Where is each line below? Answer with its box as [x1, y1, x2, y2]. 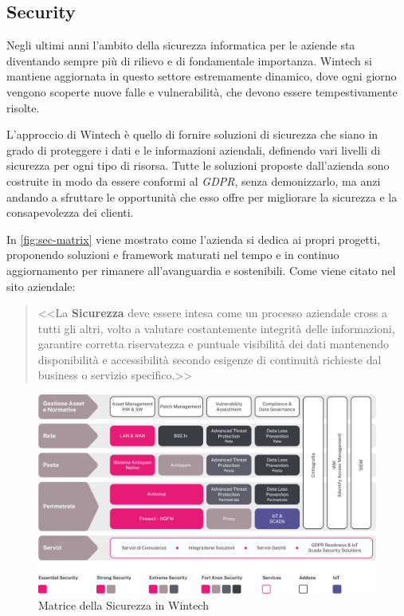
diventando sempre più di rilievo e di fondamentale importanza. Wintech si [6, 52, 372, 69]
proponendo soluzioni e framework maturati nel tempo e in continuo [6, 246, 339, 263]
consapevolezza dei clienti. [6, 204, 134, 221]
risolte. [6, 99, 40, 116]
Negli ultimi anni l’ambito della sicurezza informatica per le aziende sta [6, 37, 355, 53]
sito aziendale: [6, 277, 76, 294]
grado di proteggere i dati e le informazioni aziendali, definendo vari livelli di [6, 141, 381, 158]
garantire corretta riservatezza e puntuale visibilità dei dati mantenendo [37, 335, 390, 352]
